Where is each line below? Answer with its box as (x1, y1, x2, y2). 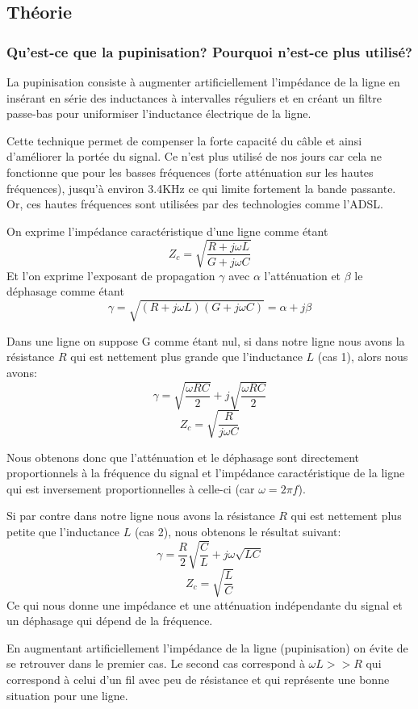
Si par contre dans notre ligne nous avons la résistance (6, 507, 275, 524)
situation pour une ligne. (6, 686, 128, 703)
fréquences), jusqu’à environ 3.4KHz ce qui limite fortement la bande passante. (6, 179, 396, 196)
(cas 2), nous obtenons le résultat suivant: (134, 522, 341, 539)
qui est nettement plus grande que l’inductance (70, 348, 303, 365)
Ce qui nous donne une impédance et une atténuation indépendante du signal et (6, 596, 403, 613)
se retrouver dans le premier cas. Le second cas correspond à (6, 655, 305, 672)
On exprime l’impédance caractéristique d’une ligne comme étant (6, 222, 328, 239)
